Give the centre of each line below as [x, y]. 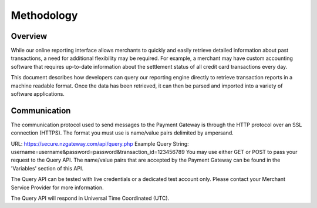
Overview [29, 36]
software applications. [38, 94]
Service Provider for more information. [57, 187]
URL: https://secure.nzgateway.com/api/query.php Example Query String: [100, 143]
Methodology [44, 15]
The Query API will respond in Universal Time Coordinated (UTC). [90, 198]
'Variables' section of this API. [47, 168]
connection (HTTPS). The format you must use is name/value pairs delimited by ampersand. [122, 133]
